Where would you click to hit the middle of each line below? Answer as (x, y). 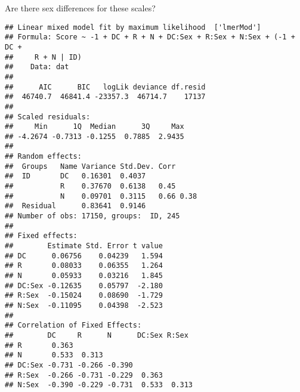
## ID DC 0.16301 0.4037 (75, 176)
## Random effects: (43, 157)
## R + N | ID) (43, 57)
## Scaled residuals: (48, 117)
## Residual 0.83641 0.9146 (75, 206)
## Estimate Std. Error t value (84, 246)
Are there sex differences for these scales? (80, 8)
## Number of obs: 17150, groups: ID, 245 (92, 216)
